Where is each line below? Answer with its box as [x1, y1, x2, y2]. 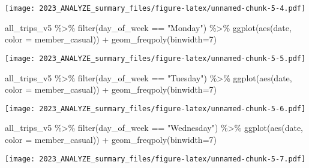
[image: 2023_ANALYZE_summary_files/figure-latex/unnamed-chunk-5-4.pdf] [5, 4, 306, 13]
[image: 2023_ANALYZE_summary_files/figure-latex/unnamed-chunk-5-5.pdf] [5, 54, 306, 63]
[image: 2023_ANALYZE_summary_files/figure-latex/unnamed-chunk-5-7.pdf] [5, 154, 306, 163]
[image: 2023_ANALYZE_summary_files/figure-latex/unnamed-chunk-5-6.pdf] [5, 104, 306, 113]
